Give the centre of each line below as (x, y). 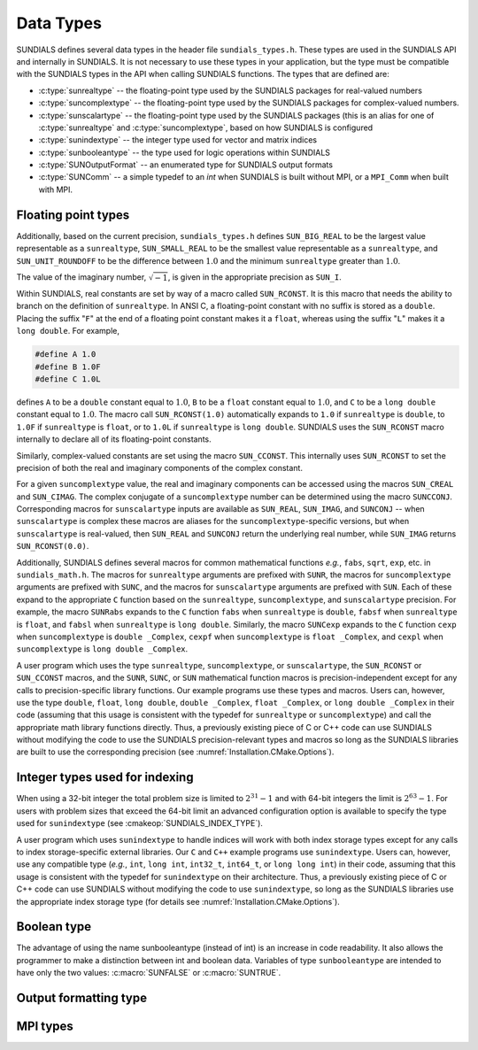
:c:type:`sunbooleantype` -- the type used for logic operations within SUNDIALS (185, 152)
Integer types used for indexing (105, 778)
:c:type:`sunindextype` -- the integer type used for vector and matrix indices (178, 140)
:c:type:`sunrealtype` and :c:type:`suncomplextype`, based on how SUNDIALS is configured (206, 127)
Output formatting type (82, 998)
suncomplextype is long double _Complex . (102, 649)
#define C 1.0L (68, 379)
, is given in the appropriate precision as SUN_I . (255, 277)
